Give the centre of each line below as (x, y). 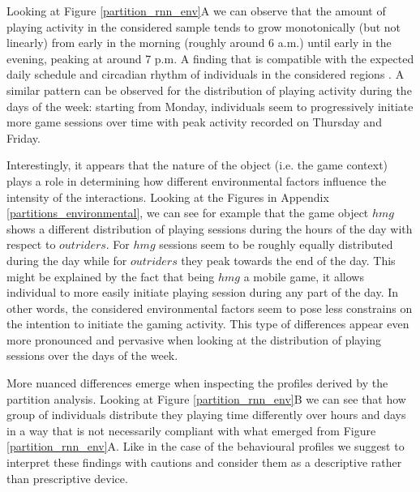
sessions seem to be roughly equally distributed (276, 244)
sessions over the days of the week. (92, 355)
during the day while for (67, 260)
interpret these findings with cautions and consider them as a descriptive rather (204, 462)
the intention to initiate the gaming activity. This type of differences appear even (208, 324)
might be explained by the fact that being (111, 276)
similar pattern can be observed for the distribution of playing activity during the (209, 90)
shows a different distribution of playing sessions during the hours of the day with (210, 228)
